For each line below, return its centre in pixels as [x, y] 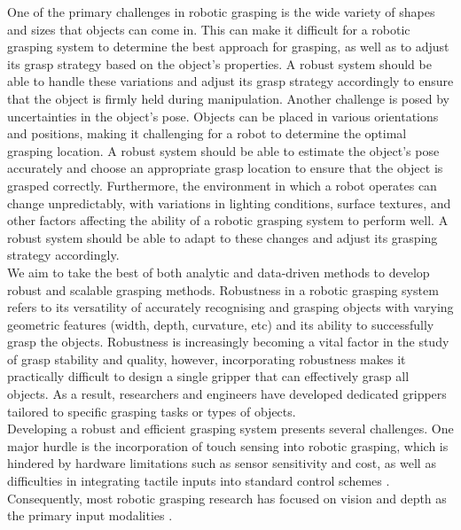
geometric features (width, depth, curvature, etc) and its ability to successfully [221, 324]
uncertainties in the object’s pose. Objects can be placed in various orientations [223, 116]
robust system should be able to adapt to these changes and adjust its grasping [223, 237]
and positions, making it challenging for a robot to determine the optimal [207, 133]
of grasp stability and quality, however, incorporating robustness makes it [207, 359]
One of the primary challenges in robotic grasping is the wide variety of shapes [221, 12]
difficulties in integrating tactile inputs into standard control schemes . [199, 481]
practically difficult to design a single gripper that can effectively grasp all [208, 376]
